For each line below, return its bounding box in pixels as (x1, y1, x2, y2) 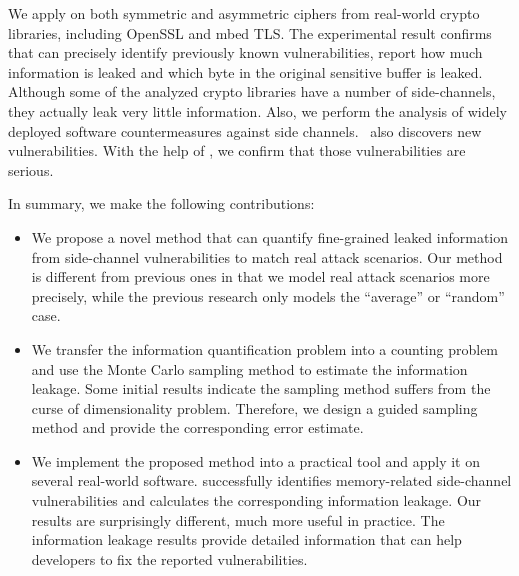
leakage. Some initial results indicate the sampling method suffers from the (31, 378, 491, 399)
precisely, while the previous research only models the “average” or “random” (31, 285, 505, 306)
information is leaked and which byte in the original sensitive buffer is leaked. (8, 61, 483, 82)
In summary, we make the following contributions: (8, 193, 315, 214)
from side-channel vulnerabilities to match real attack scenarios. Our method (31, 246, 503, 267)
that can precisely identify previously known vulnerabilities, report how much (8, 42, 483, 63)
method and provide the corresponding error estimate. (31, 417, 364, 438)
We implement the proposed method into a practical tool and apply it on (31, 450, 480, 471)
